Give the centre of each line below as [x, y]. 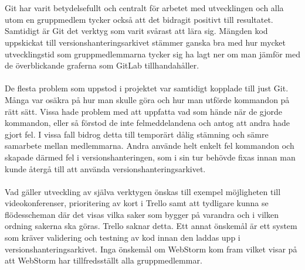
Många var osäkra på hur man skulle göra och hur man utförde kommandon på [147, 99]
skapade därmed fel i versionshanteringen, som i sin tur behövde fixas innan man [150, 157]
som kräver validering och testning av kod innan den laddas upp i [123, 237]
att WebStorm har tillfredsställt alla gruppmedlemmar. [104, 260]
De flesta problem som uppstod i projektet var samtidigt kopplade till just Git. [147, 88]
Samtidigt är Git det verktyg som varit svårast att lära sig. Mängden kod [136, 31]
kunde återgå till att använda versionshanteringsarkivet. [105, 168]
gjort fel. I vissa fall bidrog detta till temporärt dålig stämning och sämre [137, 134]
